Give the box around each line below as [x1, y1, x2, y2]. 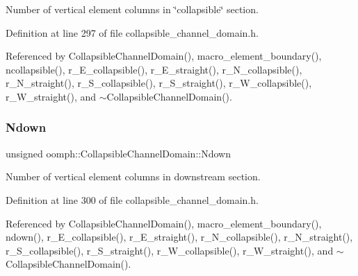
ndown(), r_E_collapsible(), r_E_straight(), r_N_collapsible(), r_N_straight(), [6, 230, 353, 244]
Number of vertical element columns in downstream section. [6, 169, 261, 184]
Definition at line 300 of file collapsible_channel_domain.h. [6, 192, 259, 207]
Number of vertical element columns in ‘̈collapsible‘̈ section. [6, 2, 259, 16]
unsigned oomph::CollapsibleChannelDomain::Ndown [6, 146, 231, 160]
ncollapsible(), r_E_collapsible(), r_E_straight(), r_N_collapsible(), [6, 62, 302, 76]
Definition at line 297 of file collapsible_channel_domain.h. [6, 25, 259, 40]
